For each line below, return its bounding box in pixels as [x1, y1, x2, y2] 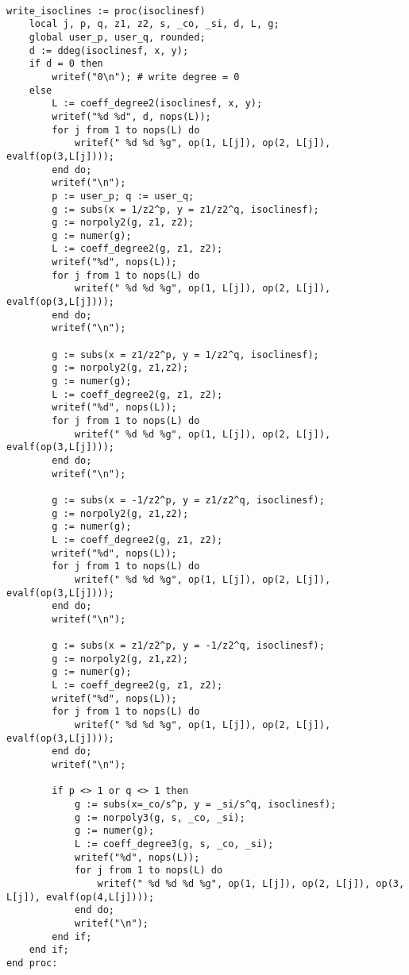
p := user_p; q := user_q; [52, 190, 195, 202]
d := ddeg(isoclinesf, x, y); [29, 44, 189, 56]
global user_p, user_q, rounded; [29, 31, 206, 43]
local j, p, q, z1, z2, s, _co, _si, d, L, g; [29, 18, 280, 30]
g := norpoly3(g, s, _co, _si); [74, 811, 245, 823]
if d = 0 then [29, 58, 103, 70]
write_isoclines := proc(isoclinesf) [6, 5, 206, 17]
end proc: [6, 957, 58, 969]
